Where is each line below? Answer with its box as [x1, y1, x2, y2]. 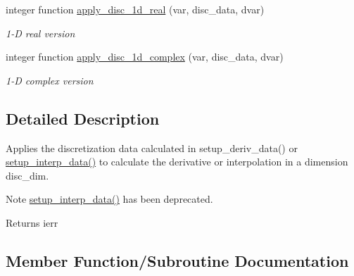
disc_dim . [6, 168, 49, 182]
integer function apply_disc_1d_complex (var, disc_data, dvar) [6, 49, 284, 64]
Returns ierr [6, 215, 58, 230]
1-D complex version [6, 73, 94, 87]
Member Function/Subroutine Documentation [6, 249, 349, 271]
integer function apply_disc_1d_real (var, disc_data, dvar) [6, 2, 265, 16]
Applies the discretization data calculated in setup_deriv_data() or [6, 140, 298, 155]
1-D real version [6, 25, 75, 40]
